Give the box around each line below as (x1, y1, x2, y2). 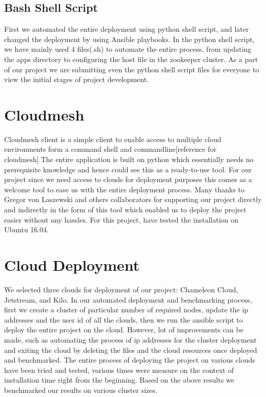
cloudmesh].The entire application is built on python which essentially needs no (4, 154, 254, 165)
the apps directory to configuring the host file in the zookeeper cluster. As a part (4, 53, 258, 64)
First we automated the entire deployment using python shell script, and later (4, 24, 249, 34)
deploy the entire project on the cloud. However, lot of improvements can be (4, 324, 243, 335)
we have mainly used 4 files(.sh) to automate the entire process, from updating (4, 44, 252, 54)
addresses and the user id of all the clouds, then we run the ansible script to (4, 314, 243, 325)
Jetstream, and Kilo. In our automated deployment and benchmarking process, (4, 294, 252, 305)
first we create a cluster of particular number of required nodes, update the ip (4, 304, 249, 315)
